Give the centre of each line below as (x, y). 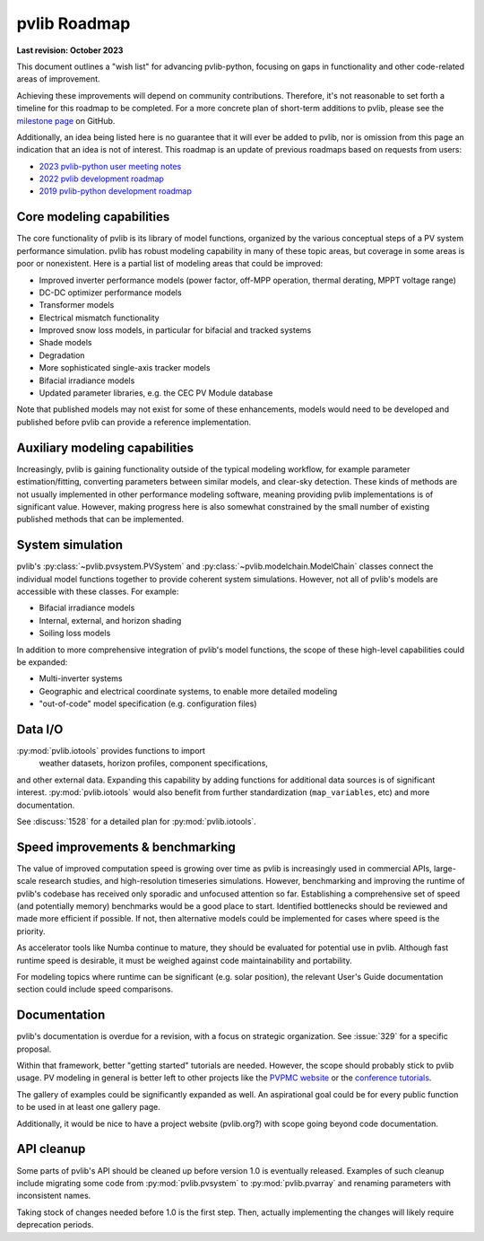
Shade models (65, 343)
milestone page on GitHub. (66, 120)
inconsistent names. (54, 1196)
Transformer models (77, 305)
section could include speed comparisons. (95, 989)
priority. (31, 931)
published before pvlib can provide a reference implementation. (134, 422)
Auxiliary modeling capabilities (105, 447)
